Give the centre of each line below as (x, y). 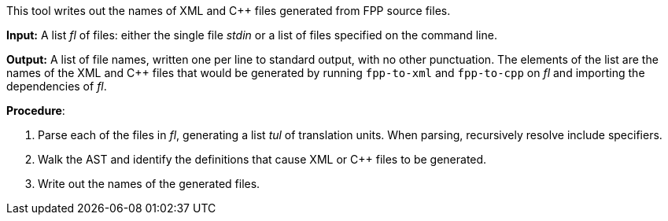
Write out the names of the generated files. (149, 184)
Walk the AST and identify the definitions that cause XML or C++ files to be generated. (262, 159)
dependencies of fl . (57, 86)
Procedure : (36, 110)
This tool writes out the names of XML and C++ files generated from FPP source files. (229, 11)
